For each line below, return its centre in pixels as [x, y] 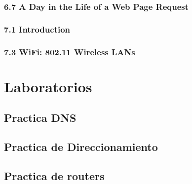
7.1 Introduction [37, 29]
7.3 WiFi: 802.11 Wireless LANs [70, 52]
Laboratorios [48, 86]
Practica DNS [40, 118]
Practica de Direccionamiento [81, 147]
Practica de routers [54, 175]
